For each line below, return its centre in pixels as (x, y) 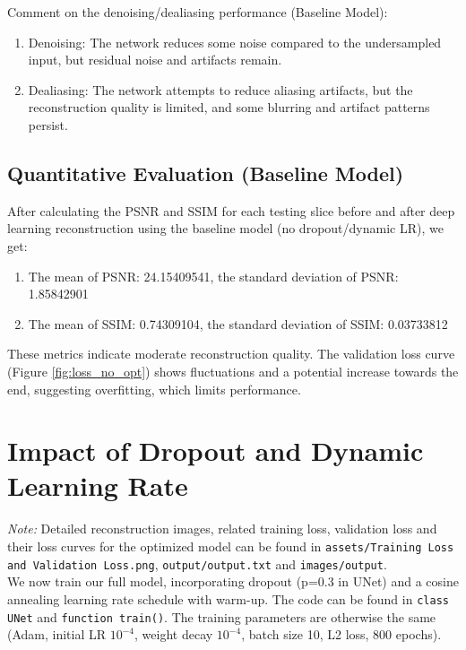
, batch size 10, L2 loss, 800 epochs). (341, 634)
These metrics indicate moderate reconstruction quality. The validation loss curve (231, 354)
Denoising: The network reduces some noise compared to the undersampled (235, 42)
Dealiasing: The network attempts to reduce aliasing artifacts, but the (220, 89)
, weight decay (174, 634)
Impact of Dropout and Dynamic (216, 451)
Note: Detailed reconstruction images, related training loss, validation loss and (222, 529)
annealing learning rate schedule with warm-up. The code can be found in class (228, 598)
